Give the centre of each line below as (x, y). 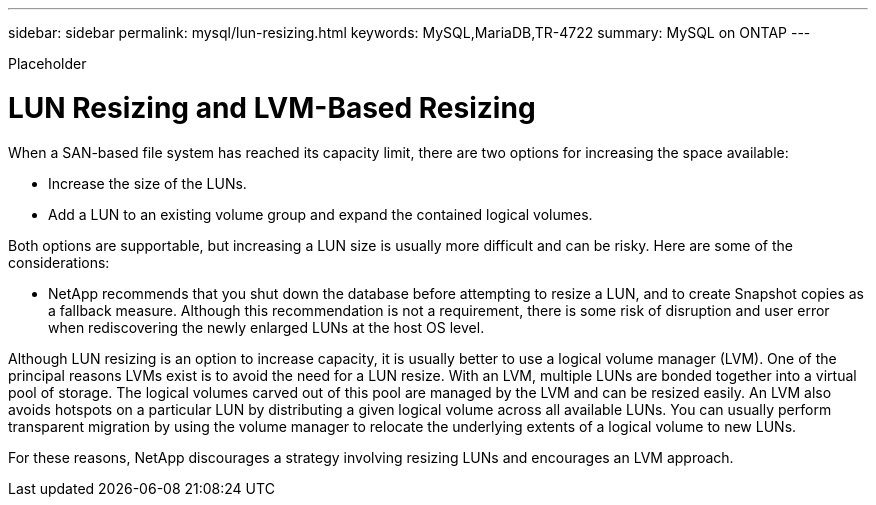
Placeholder (47, 63)
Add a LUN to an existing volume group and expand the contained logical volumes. (320, 214)
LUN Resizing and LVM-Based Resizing (272, 107)
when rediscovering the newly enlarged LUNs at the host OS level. (266, 327)
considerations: (59, 262)
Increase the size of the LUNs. (147, 183)
